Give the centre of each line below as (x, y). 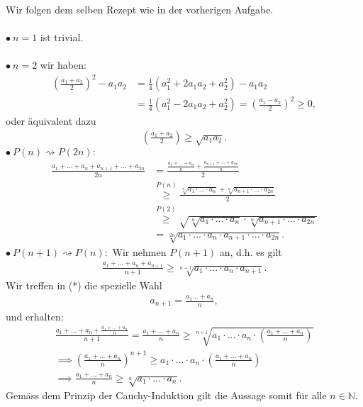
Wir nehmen (139, 251)
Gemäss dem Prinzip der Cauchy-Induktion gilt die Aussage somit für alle (166, 395)
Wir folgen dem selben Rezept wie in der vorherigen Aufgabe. (140, 9)
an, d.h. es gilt (251, 251)
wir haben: (63, 65)
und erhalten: (35, 316)
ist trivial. (62, 37)
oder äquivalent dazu (51, 121)
